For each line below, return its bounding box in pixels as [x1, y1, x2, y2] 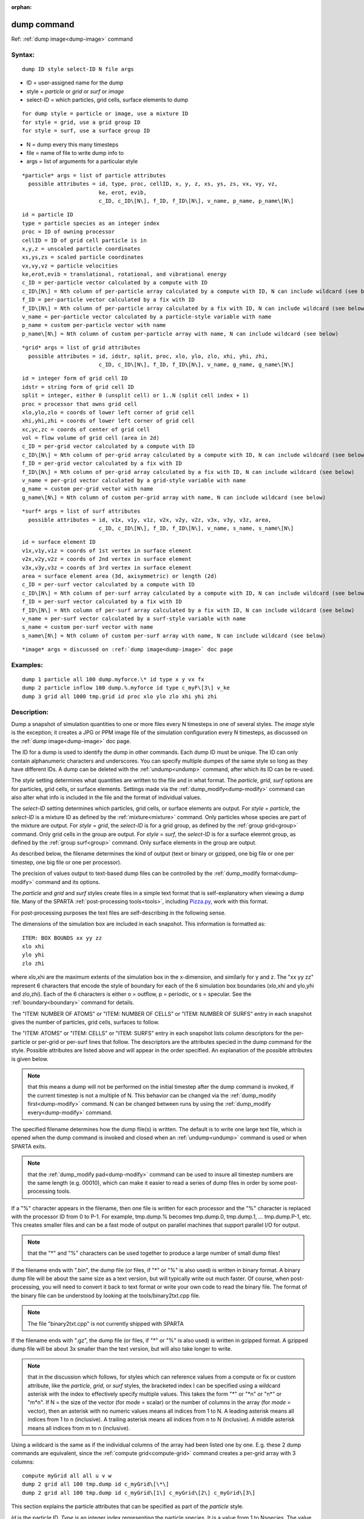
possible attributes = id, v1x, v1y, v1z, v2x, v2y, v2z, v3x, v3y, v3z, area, [28, 516, 272, 523]
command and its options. [35, 878, 100, 885]
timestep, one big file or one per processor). [11, 859, 122, 866]
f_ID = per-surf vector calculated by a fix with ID [22, 598, 182, 605]
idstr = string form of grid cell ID [22, 383, 135, 390]
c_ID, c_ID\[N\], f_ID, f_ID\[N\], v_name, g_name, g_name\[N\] [98, 361, 294, 368]
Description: [11, 708, 49, 716]
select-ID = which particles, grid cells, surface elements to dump [26, 96, 189, 103]
